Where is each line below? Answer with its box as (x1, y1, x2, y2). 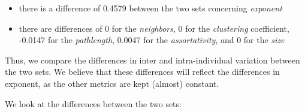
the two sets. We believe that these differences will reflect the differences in (5, 65, 280, 78)
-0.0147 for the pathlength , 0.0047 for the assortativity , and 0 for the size (19, 34, 285, 46)
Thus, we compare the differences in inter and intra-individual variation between (5, 53, 300, 66)
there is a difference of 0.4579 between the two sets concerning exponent (19, 2, 282, 14)
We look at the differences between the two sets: (5, 97, 182, 110)
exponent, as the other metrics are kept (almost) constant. (5, 77, 219, 89)
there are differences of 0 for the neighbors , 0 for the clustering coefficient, (19, 22, 289, 34)
